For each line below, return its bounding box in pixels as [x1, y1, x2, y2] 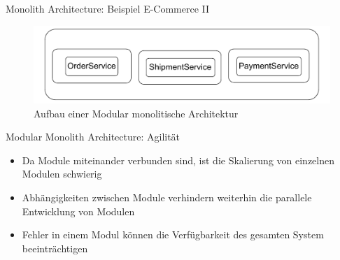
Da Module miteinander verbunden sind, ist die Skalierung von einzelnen [22, 152, 334, 167]
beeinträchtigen [22, 240, 88, 255]
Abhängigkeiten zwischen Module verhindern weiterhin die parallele [22, 189, 312, 204]
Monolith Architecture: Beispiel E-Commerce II [6, 1, 210, 15]
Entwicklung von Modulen [22, 203, 135, 218]
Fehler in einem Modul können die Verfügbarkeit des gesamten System [22, 227, 324, 242]
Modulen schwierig [22, 166, 102, 181]
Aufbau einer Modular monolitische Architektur [34, 106, 239, 120]
